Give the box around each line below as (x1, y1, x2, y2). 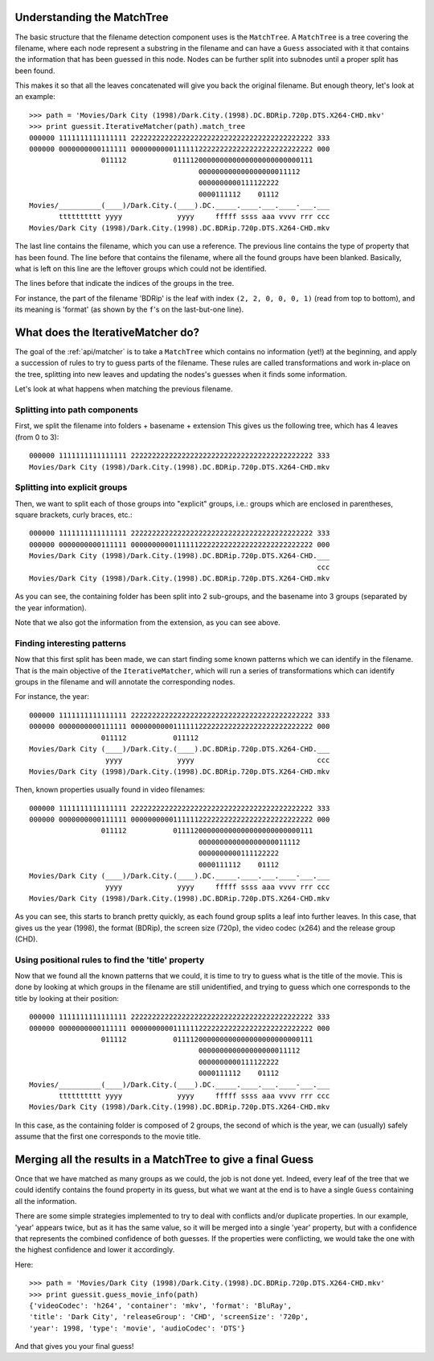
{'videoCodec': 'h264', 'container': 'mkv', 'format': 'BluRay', (29, 1301, 293, 1310)
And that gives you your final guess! (14, 1342, 134, 1351)
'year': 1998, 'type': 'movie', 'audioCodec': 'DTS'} (29, 1323, 245, 1333)
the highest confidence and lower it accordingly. (14, 1245, 175, 1255)
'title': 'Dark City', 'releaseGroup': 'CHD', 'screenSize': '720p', (29, 1313, 309, 1322)
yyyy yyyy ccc (104, 755, 330, 765)
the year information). (14, 602, 88, 612)
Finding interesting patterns (14, 637, 127, 648)
